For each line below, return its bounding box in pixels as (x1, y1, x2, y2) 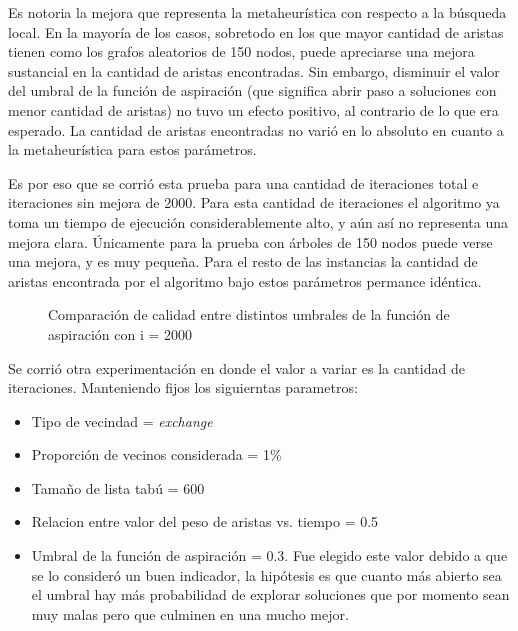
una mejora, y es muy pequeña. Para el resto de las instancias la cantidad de (8, 251, 478, 272)
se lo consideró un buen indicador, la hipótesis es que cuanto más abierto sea (31, 564, 502, 585)
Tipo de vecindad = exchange (31, 410, 213, 431)
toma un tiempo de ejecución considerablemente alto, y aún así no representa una (8, 211, 509, 232)
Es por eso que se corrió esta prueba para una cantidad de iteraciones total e (8, 172, 479, 193)
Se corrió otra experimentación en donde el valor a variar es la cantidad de (8, 357, 465, 378)
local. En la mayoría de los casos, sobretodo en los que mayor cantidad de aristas (8, 21, 504, 42)
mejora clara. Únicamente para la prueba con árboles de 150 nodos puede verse (8, 231, 493, 252)
